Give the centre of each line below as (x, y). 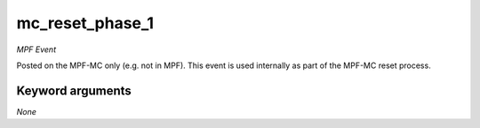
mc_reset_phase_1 (85, 23)
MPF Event (36, 49)
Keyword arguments (74, 90)
